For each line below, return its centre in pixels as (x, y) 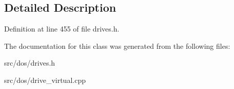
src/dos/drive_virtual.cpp (45, 80)
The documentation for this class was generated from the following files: (117, 46)
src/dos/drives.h (30, 63)
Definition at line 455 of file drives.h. (62, 29)
